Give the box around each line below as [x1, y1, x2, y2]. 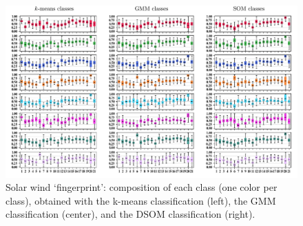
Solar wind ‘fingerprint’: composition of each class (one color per [6, 180, 278, 194]
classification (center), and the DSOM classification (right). [6, 207, 255, 221]
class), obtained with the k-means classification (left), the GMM [6, 193, 276, 207]
